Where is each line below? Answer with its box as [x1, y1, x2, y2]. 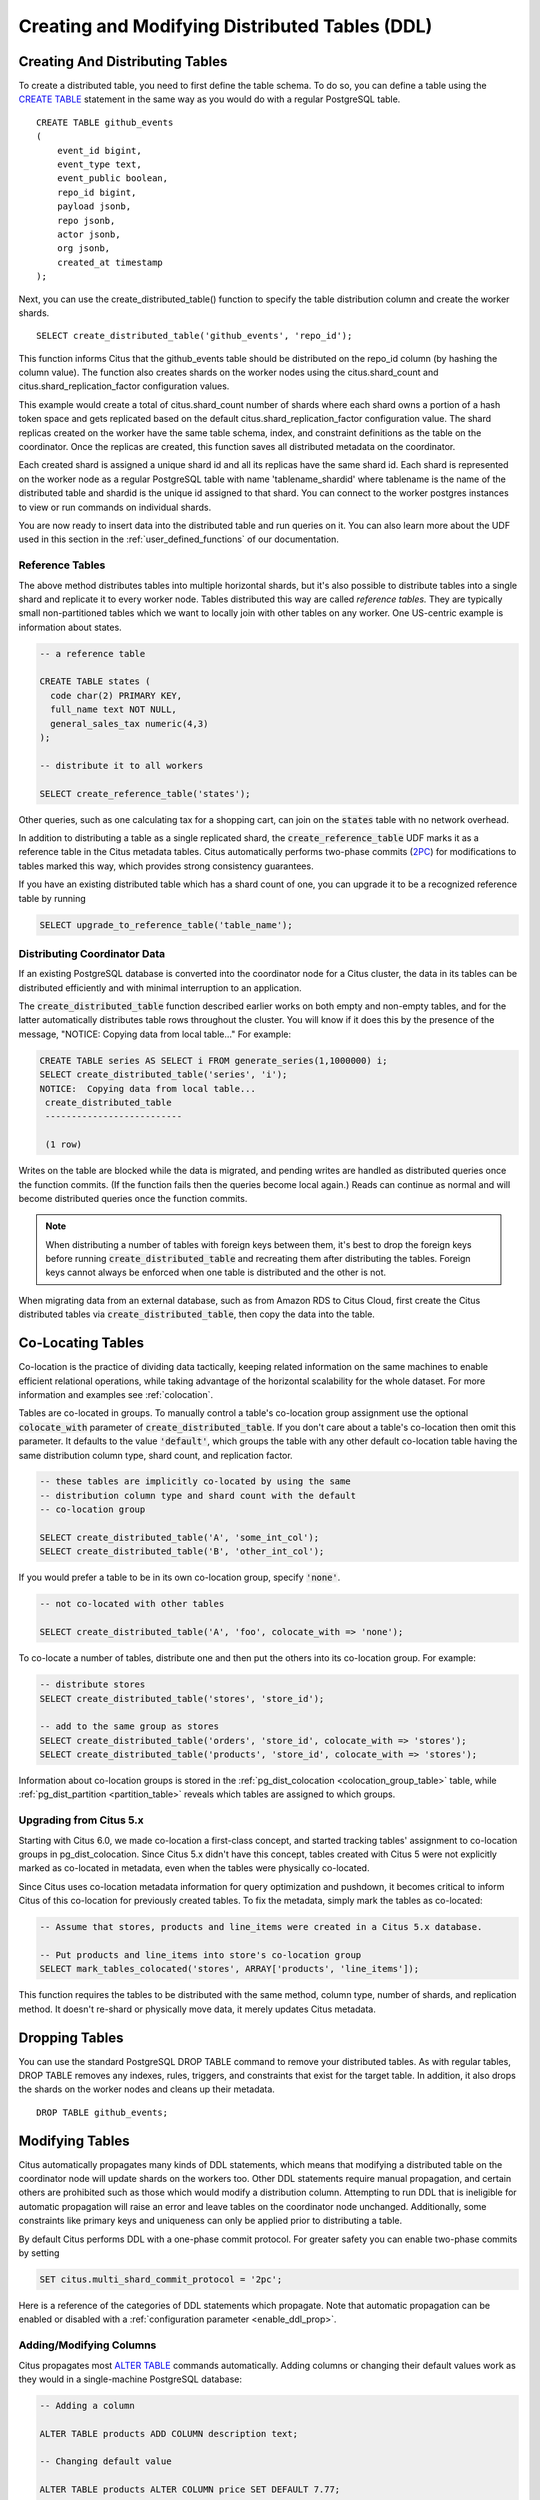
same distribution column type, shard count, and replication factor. [18, 1449, 294, 1461]
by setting [18, 2247, 60, 2259]
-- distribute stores [39, 1679, 146, 1690]
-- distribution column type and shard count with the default [39, 1490, 357, 1501]
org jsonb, [56, 243, 111, 254]
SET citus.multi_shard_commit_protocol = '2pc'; [39, 2274, 283, 2285]
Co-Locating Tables [18, 1335, 145, 1352]
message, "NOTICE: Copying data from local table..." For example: [18, 1028, 292, 1040]
